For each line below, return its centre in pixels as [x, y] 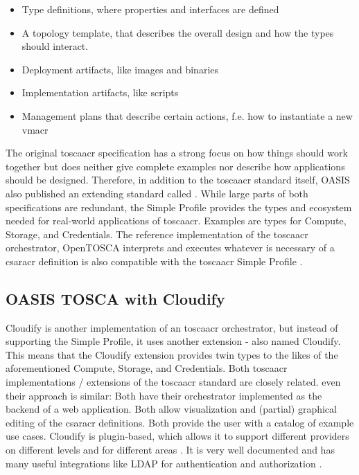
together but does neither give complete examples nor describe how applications [175, 166]
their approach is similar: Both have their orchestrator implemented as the [164, 395]
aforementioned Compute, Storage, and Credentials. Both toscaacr [147, 368]
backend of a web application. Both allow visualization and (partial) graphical [171, 409]
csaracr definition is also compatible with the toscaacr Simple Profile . [154, 261]
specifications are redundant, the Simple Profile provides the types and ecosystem [179, 207]
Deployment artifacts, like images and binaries [120, 69]
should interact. [55, 46]
